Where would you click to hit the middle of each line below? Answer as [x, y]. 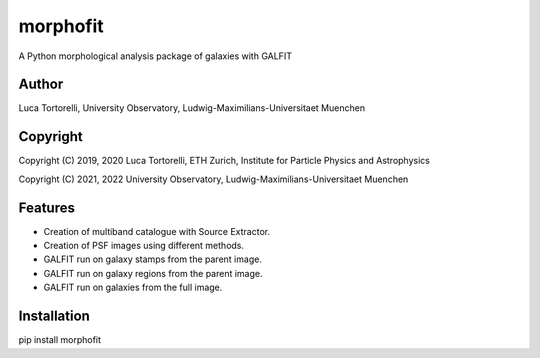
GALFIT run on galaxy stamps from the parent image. [152, 259]
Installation [54, 316]
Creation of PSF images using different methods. [144, 246]
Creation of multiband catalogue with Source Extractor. [156, 231]
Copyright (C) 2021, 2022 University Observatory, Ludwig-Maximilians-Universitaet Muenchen [213, 179]
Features [46, 207]
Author [41, 84]
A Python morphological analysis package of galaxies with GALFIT [155, 56]
